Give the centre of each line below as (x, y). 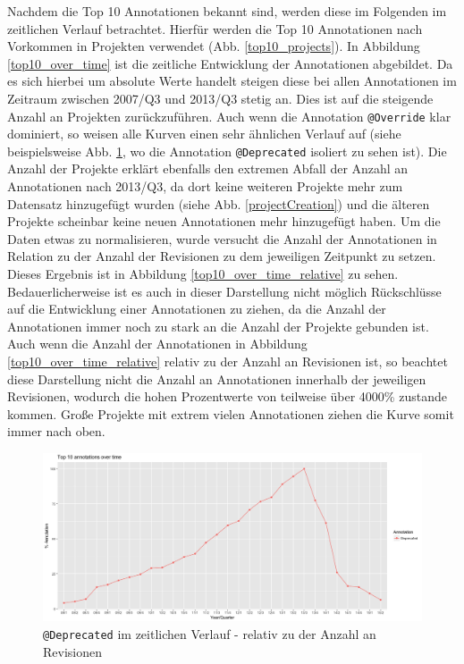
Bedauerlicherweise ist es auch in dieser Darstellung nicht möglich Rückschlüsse (224, 291)
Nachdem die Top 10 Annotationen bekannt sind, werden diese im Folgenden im (227, 11)
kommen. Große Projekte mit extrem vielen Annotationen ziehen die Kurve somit (231, 413)
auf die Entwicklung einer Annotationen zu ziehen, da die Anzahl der (197, 309)
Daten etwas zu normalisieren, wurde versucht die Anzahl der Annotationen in (222, 238)
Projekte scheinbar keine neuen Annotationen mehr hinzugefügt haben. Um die (224, 221)
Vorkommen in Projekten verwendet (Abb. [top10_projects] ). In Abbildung (214, 46)
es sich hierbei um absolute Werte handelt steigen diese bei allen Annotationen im (232, 81)
